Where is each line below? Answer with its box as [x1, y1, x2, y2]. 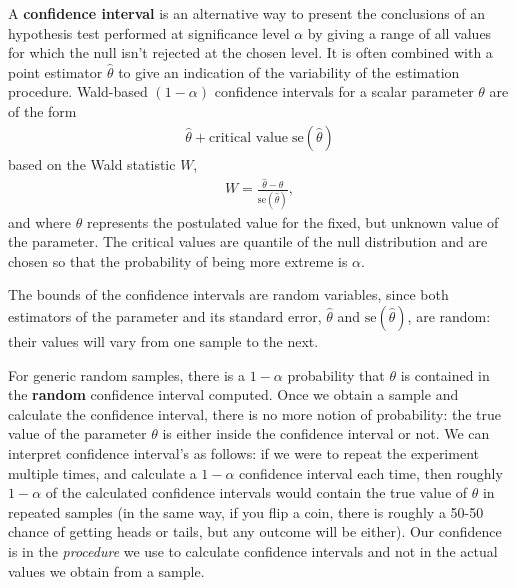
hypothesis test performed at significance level [8, 22, 290, 43]
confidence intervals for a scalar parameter [214, 81, 474, 102]
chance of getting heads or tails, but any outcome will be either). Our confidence [8, 521, 502, 542]
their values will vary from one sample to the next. [8, 330, 319, 351]
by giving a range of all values [307, 22, 492, 43]
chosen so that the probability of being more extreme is [8, 250, 348, 271]
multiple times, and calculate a [8, 462, 197, 483]
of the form [8, 100, 77, 121]
